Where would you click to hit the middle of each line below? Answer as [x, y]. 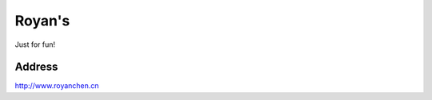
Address [36, 67]
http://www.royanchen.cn [57, 86]
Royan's [42, 21]
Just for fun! [35, 44]
